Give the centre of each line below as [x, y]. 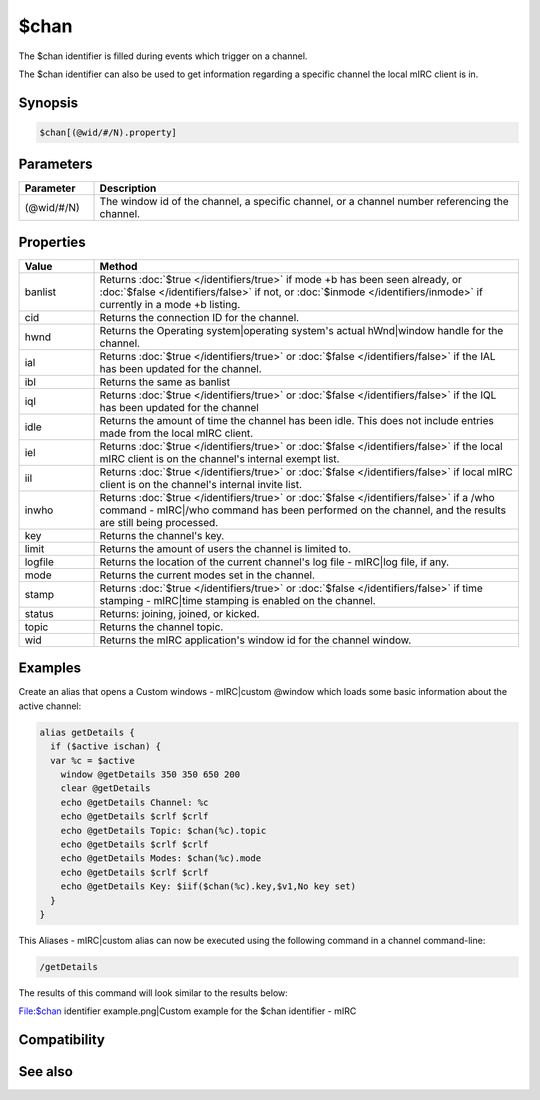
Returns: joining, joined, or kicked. [179, 613]
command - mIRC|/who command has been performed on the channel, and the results [303, 510]
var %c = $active [92, 760]
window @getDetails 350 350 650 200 [150, 774]
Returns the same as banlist [164, 382]
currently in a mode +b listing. [170, 304]
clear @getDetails [105, 788]
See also [46, 1071]
